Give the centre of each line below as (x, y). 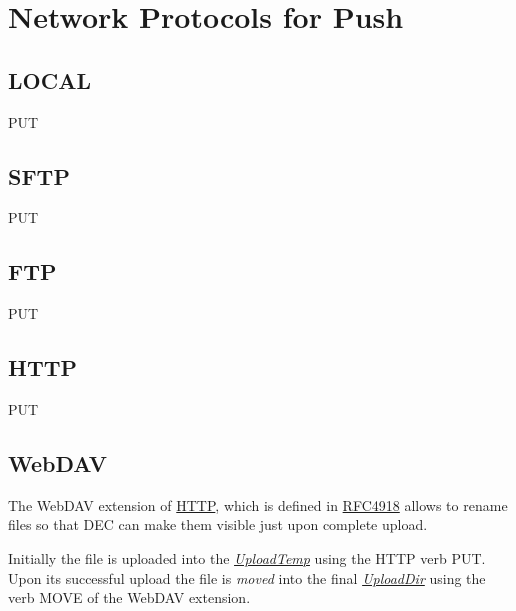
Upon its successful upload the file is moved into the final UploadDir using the (247, 577)
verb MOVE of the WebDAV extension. (129, 597)
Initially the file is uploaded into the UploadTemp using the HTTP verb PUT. (247, 557)
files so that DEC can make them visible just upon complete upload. (218, 524)
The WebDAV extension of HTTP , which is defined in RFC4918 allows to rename (258, 504)
